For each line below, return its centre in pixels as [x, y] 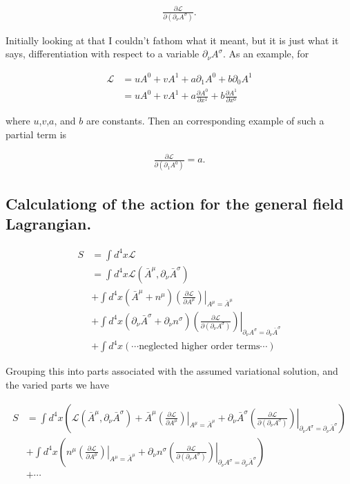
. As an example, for [266, 54]
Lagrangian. [49, 224]
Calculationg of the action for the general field [175, 203]
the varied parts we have [57, 385]
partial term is [36, 134]
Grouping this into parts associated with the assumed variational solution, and [172, 371]
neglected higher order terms [200, 347]
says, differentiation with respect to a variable [103, 54]
